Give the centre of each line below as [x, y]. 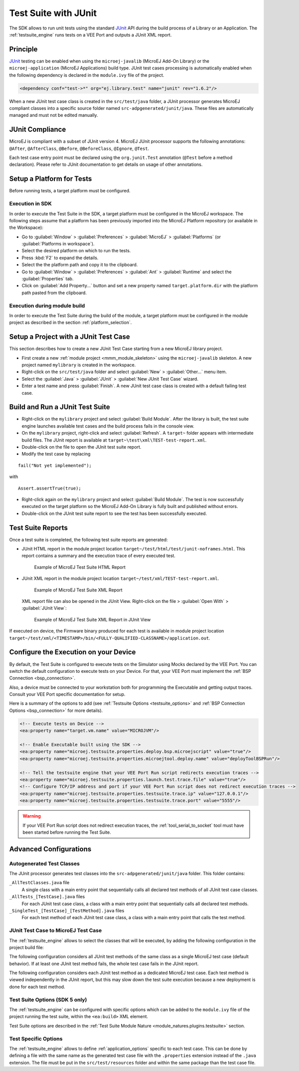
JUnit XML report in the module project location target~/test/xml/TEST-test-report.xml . [120, 578]
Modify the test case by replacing [56, 454]
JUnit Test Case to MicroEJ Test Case [56, 931]
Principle [23, 49]
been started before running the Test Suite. [67, 832]
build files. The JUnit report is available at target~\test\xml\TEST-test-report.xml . [114, 440]
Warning [32, 816]
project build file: [27, 947]
